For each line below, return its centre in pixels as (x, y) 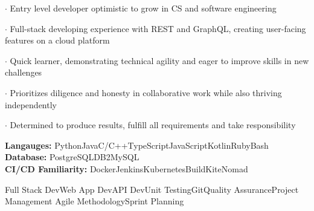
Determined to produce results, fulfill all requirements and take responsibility (153, 125)
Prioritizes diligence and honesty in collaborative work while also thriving (146, 92)
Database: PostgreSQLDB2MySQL (72, 157)
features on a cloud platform (57, 40)
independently (31, 104)
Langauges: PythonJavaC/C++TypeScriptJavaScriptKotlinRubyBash (137, 145)
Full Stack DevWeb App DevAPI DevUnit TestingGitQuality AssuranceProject (152, 189)
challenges (24, 72)
